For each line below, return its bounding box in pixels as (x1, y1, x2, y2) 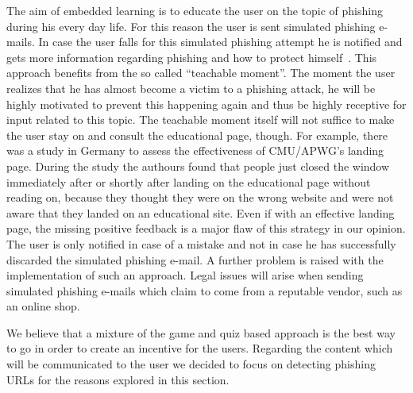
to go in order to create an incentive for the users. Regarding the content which (6, 340, 393, 356)
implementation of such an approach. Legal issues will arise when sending (6, 267, 364, 283)
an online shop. (6, 298, 80, 314)
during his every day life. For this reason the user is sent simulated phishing (6, 17, 376, 34)
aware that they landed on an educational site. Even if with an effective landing (6, 204, 395, 221)
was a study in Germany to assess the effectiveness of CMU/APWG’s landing (6, 142, 384, 159)
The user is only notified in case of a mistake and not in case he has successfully (6, 235, 396, 252)
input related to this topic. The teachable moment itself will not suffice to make (6, 111, 395, 128)
